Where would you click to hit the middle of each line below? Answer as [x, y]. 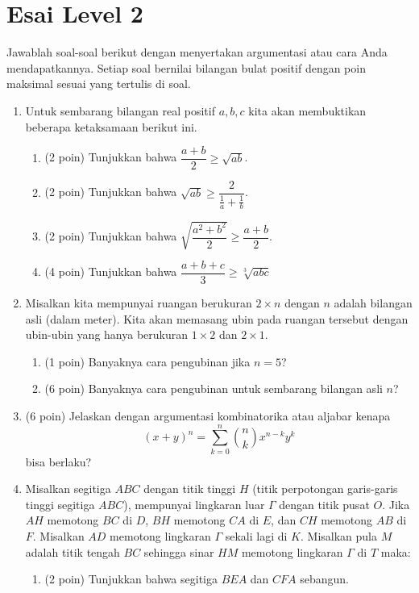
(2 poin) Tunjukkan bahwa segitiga [131, 579]
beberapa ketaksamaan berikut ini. [111, 126]
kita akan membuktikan [307, 110]
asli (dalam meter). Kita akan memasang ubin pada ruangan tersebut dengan [217, 318]
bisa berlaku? [58, 461]
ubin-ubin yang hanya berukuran [107, 334]
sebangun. [324, 579]
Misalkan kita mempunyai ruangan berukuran [139, 303]
